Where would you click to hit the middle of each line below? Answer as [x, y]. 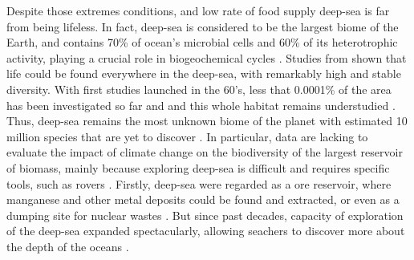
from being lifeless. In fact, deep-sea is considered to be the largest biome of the [203, 26]
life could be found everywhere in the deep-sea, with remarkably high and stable [204, 73]
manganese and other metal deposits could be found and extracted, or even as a [203, 199]
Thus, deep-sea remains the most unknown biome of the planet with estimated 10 [207, 121]
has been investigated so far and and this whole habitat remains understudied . [201, 105]
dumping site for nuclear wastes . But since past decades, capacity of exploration [205, 215]
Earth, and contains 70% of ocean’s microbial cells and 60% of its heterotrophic [202, 42]
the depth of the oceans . [68, 246]
